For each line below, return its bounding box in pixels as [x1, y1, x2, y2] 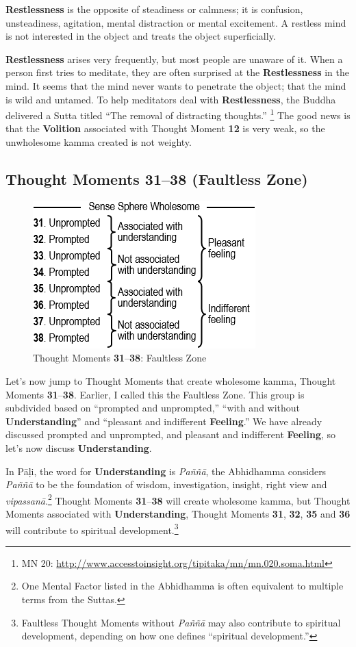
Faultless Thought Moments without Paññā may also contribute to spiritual [21, 615, 341, 629]
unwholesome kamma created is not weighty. [5, 135, 192, 149]
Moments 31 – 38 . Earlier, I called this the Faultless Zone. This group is [5, 387, 305, 401]
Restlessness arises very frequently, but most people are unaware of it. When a [5, 51, 343, 66]
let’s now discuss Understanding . [5, 440, 152, 455]
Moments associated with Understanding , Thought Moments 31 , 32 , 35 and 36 [5, 506, 351, 520]
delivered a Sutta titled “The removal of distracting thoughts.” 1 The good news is [5, 106, 351, 122]
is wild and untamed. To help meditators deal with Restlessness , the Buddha [5, 92, 336, 106]
